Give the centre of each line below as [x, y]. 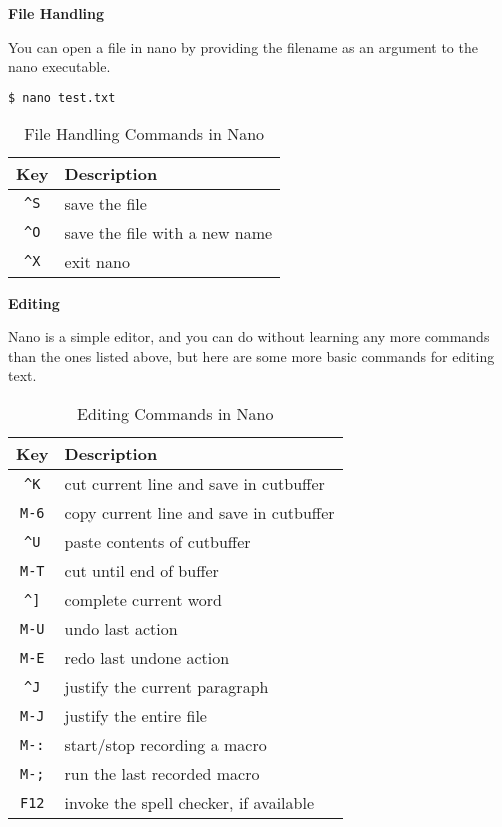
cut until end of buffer [141, 571]
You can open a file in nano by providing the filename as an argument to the [243, 46]
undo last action [121, 629]
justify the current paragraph [166, 687]
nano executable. [59, 66]
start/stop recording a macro [165, 745]
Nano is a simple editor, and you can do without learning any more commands [249, 336]
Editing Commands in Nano [175, 414]
